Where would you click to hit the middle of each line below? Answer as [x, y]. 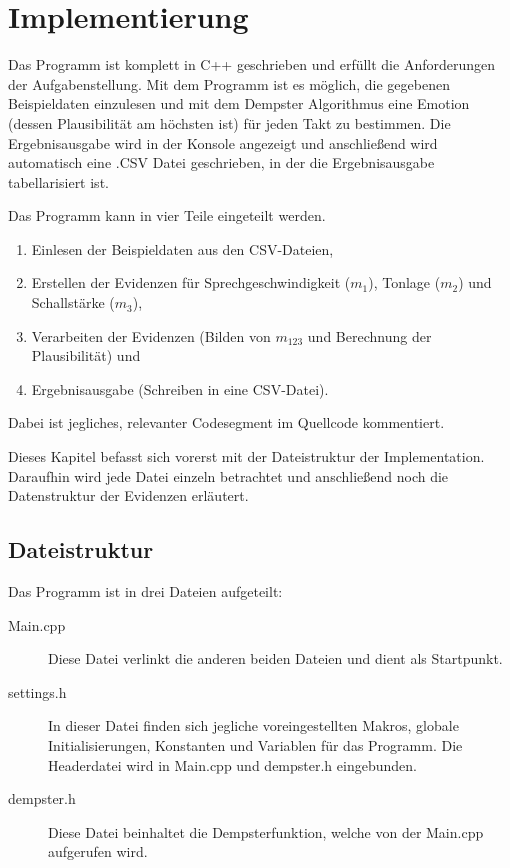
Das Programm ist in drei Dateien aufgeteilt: [145, 591]
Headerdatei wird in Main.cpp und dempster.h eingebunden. [232, 764]
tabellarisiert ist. [58, 181]
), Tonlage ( [404, 282]
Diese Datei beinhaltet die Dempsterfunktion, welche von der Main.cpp [266, 831]
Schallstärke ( [73, 302]
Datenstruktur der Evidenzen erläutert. [128, 495]
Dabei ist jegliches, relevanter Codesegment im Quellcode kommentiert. [226, 422]
